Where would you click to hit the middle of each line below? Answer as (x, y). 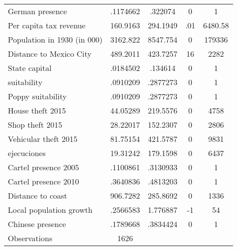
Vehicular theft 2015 (43, 139)
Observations (30, 238)
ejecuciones (27, 153)
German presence (38, 11)
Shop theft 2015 (35, 125)
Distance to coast (38, 195)
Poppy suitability (37, 96)
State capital (30, 68)
